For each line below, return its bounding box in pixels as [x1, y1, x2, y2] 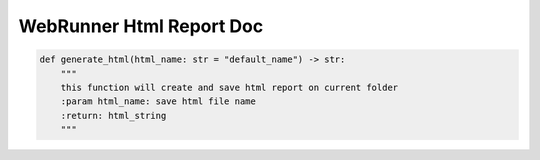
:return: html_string [60, 110, 167, 121]
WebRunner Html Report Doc [18, 15, 264, 37]
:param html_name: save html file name [60, 96, 257, 107]
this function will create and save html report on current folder [60, 81, 399, 93]
